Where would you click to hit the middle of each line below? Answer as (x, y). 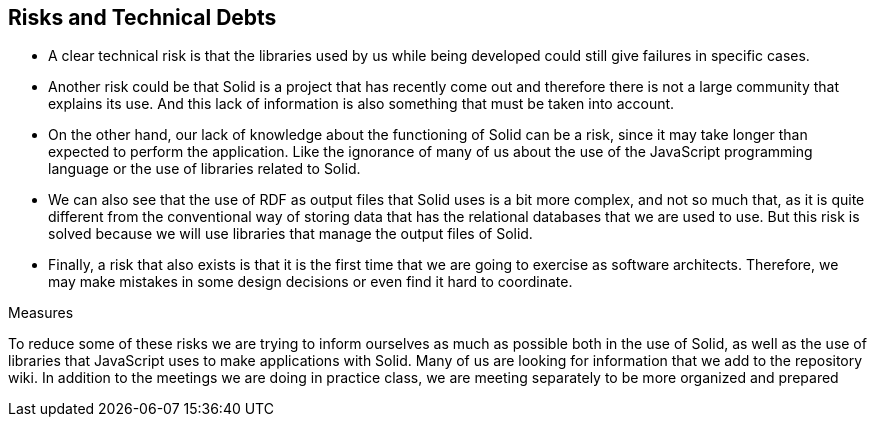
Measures (41, 313)
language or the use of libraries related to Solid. (204, 169)
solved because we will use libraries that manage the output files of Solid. (290, 234)
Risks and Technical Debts (142, 17)
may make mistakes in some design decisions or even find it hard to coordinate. (310, 282)
